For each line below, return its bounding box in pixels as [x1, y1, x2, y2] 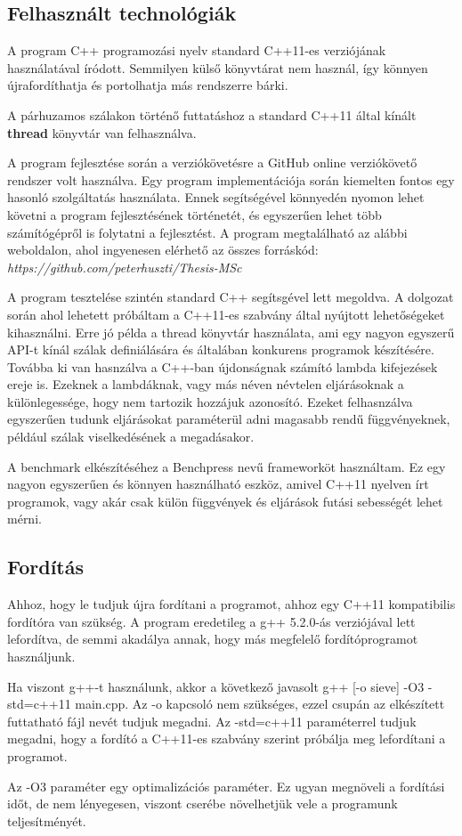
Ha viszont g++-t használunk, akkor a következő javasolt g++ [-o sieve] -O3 [7, 677, 425, 695]
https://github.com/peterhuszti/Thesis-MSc [7, 257, 242, 276]
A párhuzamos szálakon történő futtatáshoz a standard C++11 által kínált [7, 105, 417, 124]
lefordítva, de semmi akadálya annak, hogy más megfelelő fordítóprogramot [7, 629, 418, 648]
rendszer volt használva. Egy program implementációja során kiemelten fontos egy [7, 170, 455, 189]
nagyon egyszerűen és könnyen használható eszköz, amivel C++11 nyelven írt [7, 475, 429, 493]
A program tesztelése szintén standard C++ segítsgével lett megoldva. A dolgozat [7, 288, 454, 306]
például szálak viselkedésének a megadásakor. [7, 427, 255, 446]
